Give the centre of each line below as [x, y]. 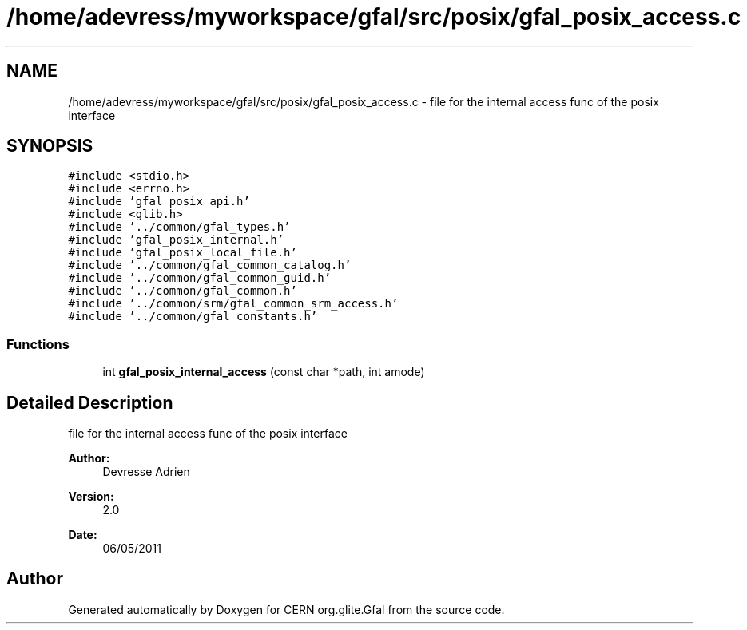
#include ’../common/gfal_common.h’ [183, 291]
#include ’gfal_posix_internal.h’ [176, 240]
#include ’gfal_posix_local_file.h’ [183, 253]
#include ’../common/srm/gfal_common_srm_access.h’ [233, 304]
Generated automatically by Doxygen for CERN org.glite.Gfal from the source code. [286, 609]
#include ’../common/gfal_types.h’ [179, 227]
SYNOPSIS [50, 146]
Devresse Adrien [146, 472]
